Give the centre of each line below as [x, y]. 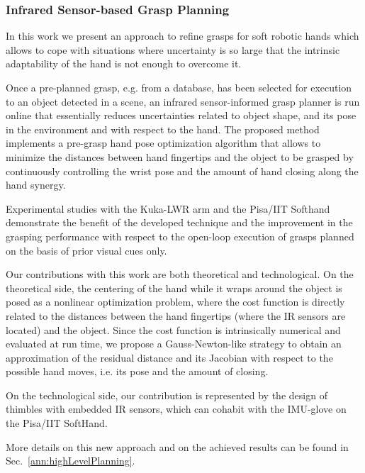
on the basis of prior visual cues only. [86, 250]
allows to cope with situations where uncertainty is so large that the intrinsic [173, 49]
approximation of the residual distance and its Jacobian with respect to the [169, 357]
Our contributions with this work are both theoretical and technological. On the [180, 274]
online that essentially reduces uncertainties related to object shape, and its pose [181, 115]
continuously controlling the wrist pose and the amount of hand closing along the [182, 171]
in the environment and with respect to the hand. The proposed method [163, 129]
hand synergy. [36, 185]
